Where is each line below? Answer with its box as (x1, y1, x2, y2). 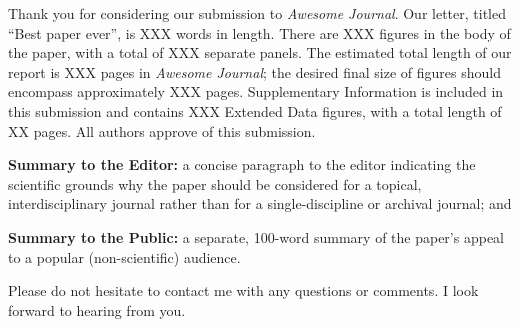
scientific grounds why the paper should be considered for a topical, (8, 173, 422, 194)
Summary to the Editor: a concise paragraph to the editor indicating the (8, 154, 476, 175)
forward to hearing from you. (8, 299, 186, 320)
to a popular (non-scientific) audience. (8, 246, 241, 267)
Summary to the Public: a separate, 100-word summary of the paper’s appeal (8, 226, 504, 247)
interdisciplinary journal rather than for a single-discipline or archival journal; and (8, 193, 512, 214)
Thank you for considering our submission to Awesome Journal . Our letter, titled (8, 3, 506, 23)
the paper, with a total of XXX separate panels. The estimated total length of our (8, 42, 512, 63)
